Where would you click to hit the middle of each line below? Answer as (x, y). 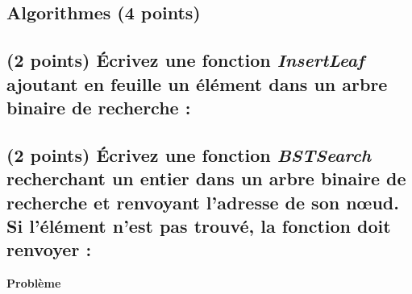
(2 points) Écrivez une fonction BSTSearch (189, 154)
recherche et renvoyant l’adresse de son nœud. (203, 202)
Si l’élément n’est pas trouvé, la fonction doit (199, 225)
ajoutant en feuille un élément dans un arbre (197, 83)
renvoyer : (49, 249)
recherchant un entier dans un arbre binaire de (206, 178)
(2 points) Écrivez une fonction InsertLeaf (185, 60)
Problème (34, 283)
